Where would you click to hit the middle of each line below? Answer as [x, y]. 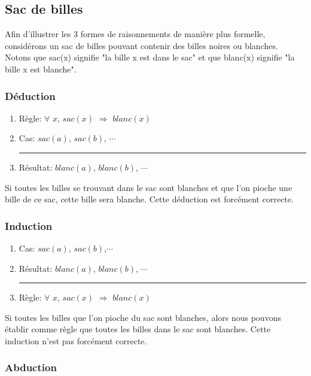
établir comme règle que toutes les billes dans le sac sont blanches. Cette [138, 329]
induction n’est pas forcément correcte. [76, 340]
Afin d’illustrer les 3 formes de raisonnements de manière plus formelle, [135, 34]
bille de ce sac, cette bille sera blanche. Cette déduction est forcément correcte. [149, 199]
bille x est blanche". [41, 69]
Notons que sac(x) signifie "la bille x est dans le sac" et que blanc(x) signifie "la [150, 57]
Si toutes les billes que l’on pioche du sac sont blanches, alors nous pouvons [143, 317]
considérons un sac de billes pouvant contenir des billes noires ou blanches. [141, 45]
